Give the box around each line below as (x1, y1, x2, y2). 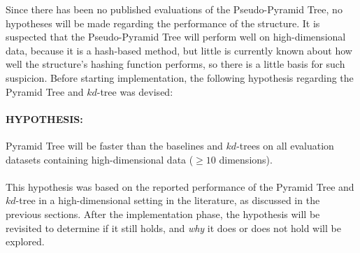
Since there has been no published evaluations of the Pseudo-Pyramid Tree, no (6, 2, 343, 16)
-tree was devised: (96, 84, 173, 99)
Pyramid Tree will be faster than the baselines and (6, 138, 223, 152)
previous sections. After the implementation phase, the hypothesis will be (6, 206, 320, 221)
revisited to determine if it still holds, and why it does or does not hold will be (6, 220, 341, 235)
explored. (6, 234, 45, 249)
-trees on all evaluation (236, 138, 334, 152)
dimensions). (219, 152, 273, 166)
